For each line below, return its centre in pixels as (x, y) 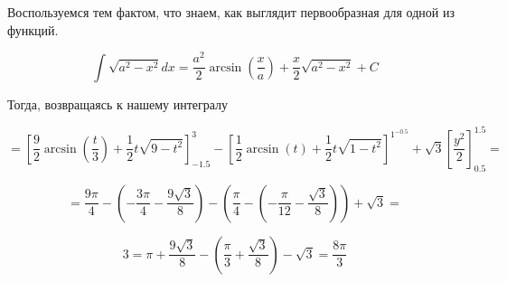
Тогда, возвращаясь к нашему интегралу (118, 103)
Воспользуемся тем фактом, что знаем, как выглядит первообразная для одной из (231, 12)
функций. (33, 29)
